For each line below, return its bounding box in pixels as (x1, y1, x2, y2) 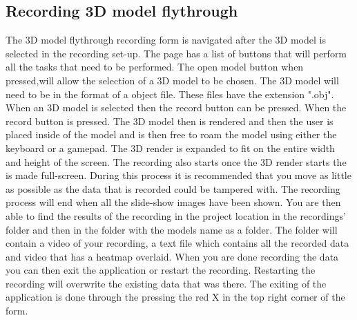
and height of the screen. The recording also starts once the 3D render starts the (6, 154, 347, 169)
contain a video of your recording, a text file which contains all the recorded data (6, 236, 349, 250)
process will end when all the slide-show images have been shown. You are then (6, 195, 341, 209)
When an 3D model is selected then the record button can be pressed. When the (6, 100, 347, 115)
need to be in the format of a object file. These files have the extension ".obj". (6, 86, 334, 101)
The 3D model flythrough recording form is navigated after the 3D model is (6, 32, 326, 47)
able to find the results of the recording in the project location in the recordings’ (6, 208, 346, 223)
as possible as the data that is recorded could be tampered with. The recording (6, 181, 340, 196)
